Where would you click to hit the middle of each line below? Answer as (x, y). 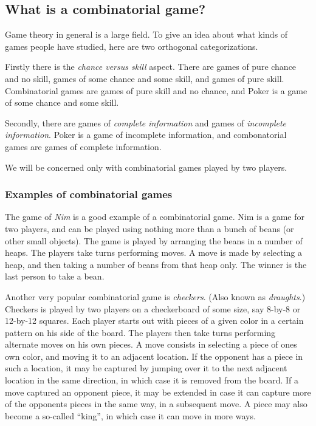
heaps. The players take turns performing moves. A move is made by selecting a (153, 253)
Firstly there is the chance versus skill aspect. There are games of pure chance (151, 67)
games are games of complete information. (83, 146)
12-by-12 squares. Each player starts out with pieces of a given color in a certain (154, 321)
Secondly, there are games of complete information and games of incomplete (146, 122)
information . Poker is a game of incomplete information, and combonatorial (146, 135)
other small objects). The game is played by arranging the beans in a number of (154, 240)
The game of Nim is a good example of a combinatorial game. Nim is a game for (155, 217)
